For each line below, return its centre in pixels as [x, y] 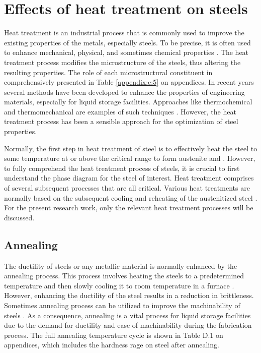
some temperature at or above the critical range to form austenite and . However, [130, 158]
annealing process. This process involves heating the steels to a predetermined [124, 276]
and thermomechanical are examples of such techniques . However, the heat [120, 111]
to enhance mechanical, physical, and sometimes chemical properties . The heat [126, 52]
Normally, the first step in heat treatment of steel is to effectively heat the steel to [131, 148]
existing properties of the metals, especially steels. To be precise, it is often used [127, 42]
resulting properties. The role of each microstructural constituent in [108, 72]
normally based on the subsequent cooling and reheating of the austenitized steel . [131, 197]
